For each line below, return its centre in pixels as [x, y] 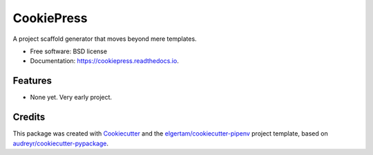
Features [32, 81]
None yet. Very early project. [71, 98]
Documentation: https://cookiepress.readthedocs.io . [104, 61]
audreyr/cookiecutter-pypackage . [61, 143]
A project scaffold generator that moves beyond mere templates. [105, 39]
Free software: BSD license [68, 51]
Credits [29, 117]
